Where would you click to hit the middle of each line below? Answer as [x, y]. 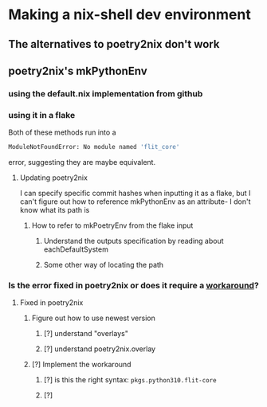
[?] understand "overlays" [86, 334]
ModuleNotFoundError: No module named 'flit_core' [94, 147]
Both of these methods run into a [63, 132]
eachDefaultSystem [76, 249]
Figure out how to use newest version [93, 318]
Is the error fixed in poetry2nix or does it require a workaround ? [133, 285]
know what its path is [55, 210]
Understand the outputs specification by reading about [133, 241]
